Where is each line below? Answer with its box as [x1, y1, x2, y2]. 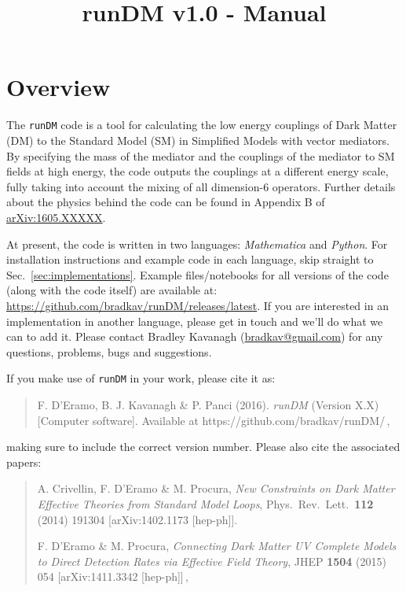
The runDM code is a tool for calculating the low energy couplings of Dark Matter [6, 116, 397, 133]
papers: [6, 453, 42, 470]
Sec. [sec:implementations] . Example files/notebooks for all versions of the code [6, 266, 389, 283]
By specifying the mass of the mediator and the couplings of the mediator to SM [6, 147, 395, 164]
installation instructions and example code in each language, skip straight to [6, 251, 374, 268]
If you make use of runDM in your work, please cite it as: [6, 370, 276, 386]
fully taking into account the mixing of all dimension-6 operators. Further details [6, 178, 396, 194]
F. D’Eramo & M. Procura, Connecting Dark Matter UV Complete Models [37, 537, 397, 554]
